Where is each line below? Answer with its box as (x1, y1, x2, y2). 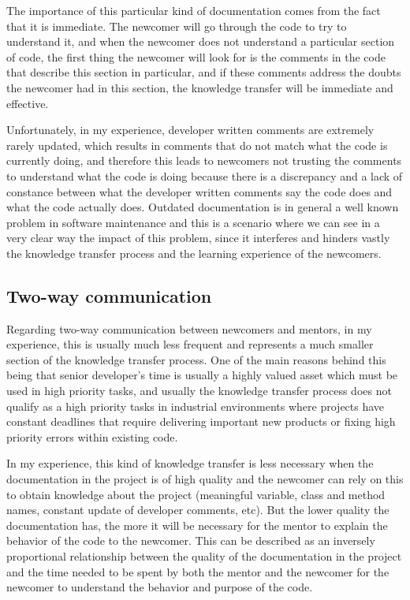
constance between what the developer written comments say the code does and (6, 183, 393, 199)
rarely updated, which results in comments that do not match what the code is (6, 136, 388, 153)
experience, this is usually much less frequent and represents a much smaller (6, 336, 374, 352)
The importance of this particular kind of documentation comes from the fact (6, 2, 381, 18)
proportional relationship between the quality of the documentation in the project (6, 548, 402, 565)
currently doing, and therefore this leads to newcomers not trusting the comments (6, 152, 402, 169)
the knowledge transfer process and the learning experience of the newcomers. (6, 244, 382, 261)
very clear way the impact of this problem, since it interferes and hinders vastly (6, 229, 390, 246)
